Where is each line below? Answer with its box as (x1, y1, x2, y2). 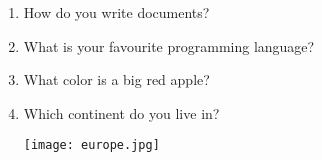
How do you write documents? (23, 2, 210, 22)
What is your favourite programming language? (23, 35, 315, 56)
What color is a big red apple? (23, 69, 210, 90)
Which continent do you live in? (23, 102, 220, 123)
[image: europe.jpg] (23, 138, 160, 153)
